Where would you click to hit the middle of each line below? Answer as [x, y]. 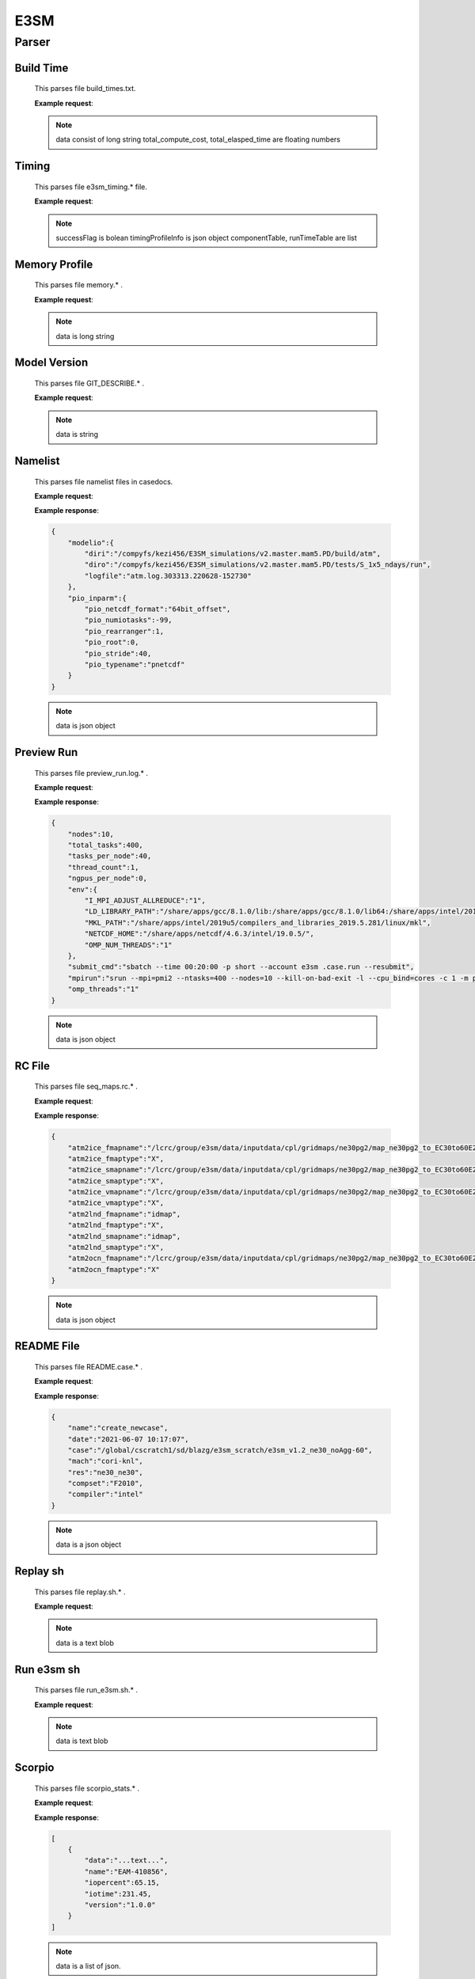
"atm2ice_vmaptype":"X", [116, 1203]
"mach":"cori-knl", [106, 1461]
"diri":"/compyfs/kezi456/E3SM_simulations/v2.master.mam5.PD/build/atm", [233, 554]
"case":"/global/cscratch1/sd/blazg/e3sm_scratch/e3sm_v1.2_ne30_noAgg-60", [220, 1450]
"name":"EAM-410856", [126, 1871]
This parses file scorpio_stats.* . [87, 1788]
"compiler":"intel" [106, 1495]
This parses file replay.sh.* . [80, 1592]
